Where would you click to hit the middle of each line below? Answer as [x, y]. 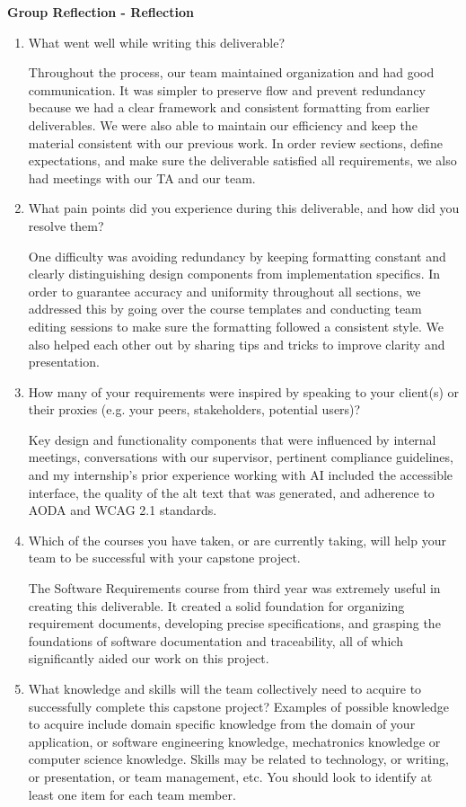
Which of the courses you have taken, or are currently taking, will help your [237, 540]
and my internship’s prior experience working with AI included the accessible [241, 475]
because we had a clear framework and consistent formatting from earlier [229, 107]
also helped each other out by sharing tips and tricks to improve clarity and [237, 344]
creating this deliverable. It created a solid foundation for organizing [216, 605]
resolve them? [66, 225]
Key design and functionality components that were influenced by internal [232, 439]
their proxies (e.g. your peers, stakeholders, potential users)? [194, 409]
